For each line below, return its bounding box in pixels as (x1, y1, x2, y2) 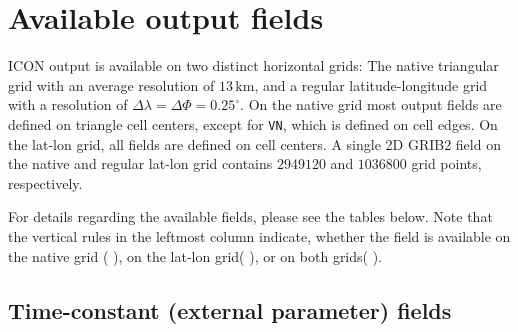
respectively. (8, 172, 83, 193)
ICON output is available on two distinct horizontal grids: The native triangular (8, 55, 499, 76)
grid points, (411, 153, 482, 174)
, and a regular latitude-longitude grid (254, 74, 488, 95)
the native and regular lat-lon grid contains (8, 153, 273, 174)
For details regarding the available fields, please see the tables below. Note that (8, 206, 493, 227)
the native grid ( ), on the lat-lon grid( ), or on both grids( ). (8, 245, 383, 266)
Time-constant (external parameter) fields (8, 294, 452, 325)
